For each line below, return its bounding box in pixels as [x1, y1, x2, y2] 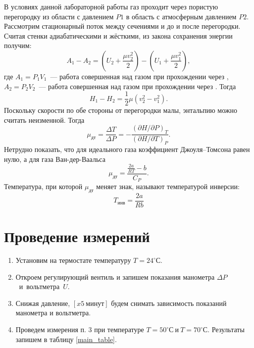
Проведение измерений [4, 226, 150, 247]
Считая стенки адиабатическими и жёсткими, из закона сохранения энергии [4, 30, 233, 41]
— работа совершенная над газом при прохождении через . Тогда [39, 81, 236, 91]
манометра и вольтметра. [15, 307, 91, 318]
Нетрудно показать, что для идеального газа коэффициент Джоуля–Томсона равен [4, 144, 250, 154]
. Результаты [207, 324, 245, 334]
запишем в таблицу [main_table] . [15, 334, 117, 344]
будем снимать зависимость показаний [111, 298, 227, 308]
